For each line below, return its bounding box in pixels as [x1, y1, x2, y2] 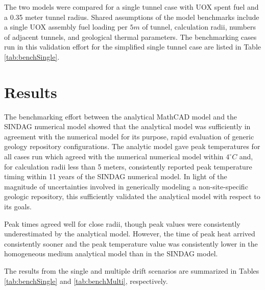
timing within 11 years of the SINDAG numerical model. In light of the [4, 171, 227, 182]
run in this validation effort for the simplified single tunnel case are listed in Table [4, 41, 261, 52]
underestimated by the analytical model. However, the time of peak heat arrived [4, 228, 255, 239]
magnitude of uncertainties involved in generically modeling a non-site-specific [4, 181, 248, 191]
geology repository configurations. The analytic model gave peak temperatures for [4, 141, 260, 152]
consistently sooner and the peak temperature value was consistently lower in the [4, 238, 258, 249]
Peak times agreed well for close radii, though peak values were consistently [4, 218, 240, 229]
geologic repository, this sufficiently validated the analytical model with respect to [4, 191, 260, 202]
